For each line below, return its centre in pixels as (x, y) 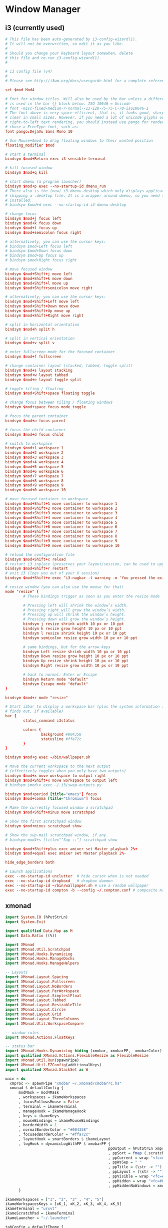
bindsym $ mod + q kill (27, 173)
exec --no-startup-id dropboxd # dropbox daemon (59, 881)
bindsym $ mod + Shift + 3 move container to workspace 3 (61, 513)
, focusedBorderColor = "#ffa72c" (54, 1135)
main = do (15, 1079)
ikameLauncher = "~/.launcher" (38, 1218)
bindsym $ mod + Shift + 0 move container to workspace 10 (62, 545)
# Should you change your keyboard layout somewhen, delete (69, 53)
